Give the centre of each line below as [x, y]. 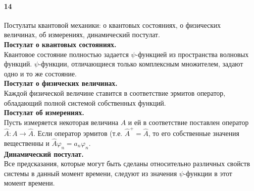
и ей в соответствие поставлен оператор [188, 122]
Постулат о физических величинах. [61, 83]
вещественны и [27, 143]
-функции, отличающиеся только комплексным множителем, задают [141, 64]
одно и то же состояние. [40, 73]
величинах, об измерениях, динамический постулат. [82, 34]
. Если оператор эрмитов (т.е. [78, 133]
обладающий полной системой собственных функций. [85, 102]
